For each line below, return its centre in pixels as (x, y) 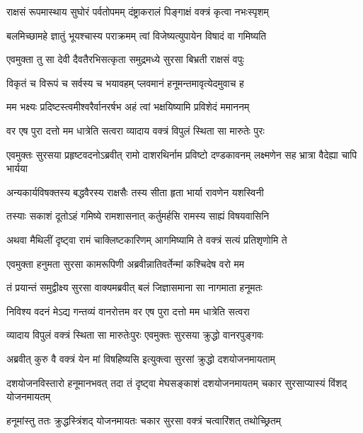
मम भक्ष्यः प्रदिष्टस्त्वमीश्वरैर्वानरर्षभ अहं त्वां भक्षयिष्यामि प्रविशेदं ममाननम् (128, 107)
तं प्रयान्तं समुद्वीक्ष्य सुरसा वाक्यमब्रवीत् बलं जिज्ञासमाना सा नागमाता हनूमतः (134, 287)
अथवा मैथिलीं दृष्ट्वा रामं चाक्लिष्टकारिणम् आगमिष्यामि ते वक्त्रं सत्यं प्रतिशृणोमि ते (147, 239)
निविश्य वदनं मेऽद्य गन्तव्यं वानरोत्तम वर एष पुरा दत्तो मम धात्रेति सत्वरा (128, 311)
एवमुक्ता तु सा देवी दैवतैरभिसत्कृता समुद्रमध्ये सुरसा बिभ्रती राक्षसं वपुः (125, 59)
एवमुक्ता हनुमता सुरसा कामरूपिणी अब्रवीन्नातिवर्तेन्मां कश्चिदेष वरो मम (126, 263)
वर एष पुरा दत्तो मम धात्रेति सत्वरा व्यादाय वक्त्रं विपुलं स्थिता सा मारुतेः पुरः (136, 130)
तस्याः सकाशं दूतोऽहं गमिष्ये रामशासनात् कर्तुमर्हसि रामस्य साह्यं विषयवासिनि (138, 216)
